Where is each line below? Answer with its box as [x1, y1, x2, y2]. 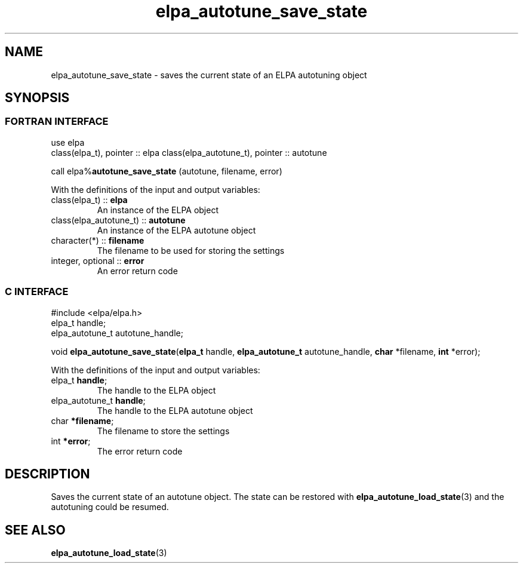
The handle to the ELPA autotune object [97, 405, 253, 416]
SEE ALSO [5, 522, 66, 538]
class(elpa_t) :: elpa [51, 194, 128, 205]
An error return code [97, 265, 178, 276]
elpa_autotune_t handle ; [51, 395, 146, 406]
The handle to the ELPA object [97, 385, 216, 395]
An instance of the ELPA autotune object [97, 225, 256, 235]
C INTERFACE [5, 285, 69, 298]
